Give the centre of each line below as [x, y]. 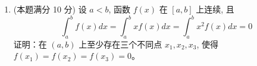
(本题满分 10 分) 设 [50, 9]
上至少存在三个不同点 [120, 44]
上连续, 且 [215, 9]
